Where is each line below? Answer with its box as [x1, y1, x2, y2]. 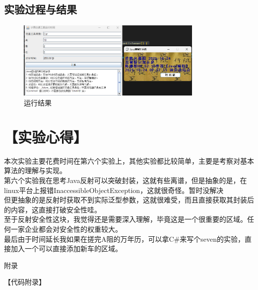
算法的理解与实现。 [4, 165, 66, 176]
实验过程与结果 [4, 1, 77, 17]
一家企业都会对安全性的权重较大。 [10, 223, 122, 234]
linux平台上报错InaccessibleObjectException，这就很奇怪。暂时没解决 [4, 185, 224, 195]
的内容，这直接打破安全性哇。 [4, 204, 101, 214]
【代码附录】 [4, 277, 46, 287]
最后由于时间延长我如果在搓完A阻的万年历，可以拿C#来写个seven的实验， [4, 233, 245, 244]
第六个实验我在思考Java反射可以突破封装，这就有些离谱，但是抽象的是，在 [4, 175, 247, 185]
